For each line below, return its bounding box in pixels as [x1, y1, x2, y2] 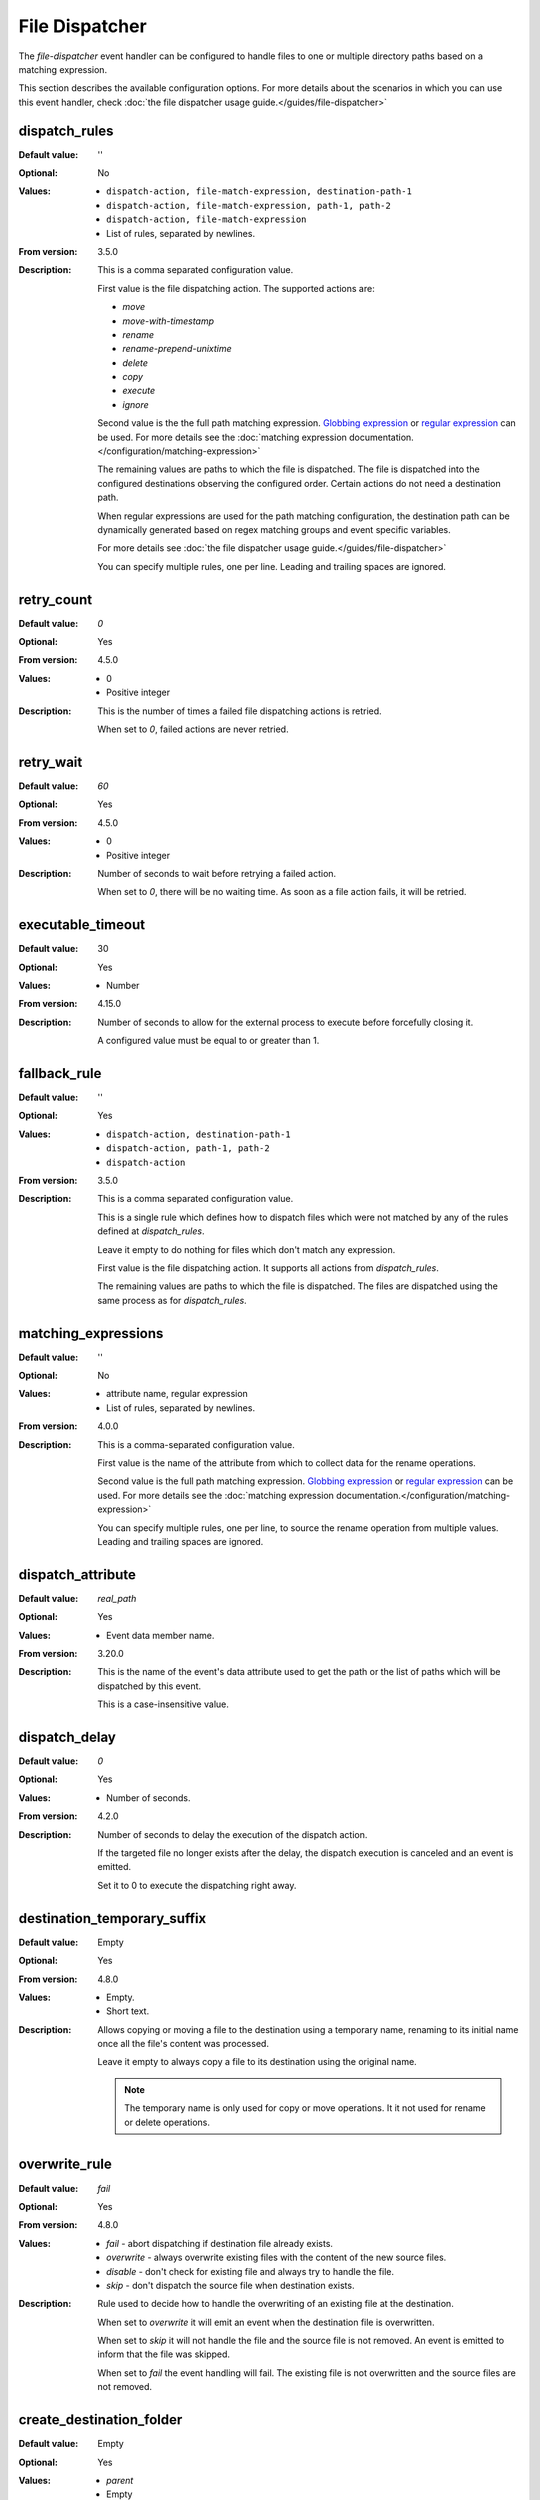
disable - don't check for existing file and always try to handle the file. [106, 2265, 395, 2277]
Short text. [106, 2005, 150, 2017]
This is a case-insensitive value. [97, 1698, 229, 1710]
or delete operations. [124, 2116, 210, 2128]
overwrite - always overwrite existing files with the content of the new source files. [106, 2251, 447, 2264]
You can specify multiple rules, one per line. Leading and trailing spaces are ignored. [97, 560, 447, 572]
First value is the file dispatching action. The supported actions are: [97, 282, 375, 294]
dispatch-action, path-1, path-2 [106, 1143, 270, 1154]
